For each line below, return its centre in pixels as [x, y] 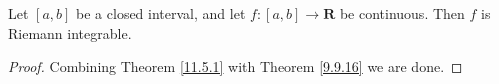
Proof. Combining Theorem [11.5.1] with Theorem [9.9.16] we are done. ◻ [235, 66]
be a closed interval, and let [161, 13]
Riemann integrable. [70, 32]
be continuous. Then [402, 13]
